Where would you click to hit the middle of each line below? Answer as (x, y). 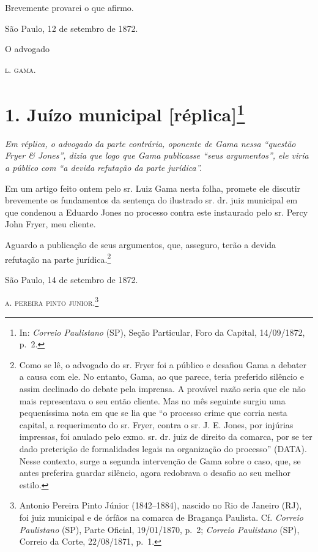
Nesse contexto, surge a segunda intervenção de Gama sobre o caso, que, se (160, 460)
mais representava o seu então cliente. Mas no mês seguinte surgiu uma (152, 400)
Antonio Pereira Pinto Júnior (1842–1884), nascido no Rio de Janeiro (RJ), (161, 505)
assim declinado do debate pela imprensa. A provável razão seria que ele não (162, 389)
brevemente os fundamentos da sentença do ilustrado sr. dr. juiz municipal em (151, 200)
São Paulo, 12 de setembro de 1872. (72, 28)
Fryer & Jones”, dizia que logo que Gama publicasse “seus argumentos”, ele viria (157, 155)
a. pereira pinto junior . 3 (52, 301)
